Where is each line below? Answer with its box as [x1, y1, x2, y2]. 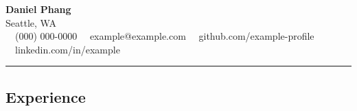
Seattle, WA [5, 15, 56, 29]
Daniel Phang [5, 2, 71, 16]
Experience [5, 86, 86, 107]
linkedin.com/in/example [14, 42, 120, 56]
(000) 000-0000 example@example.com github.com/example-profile [14, 29, 314, 43]
